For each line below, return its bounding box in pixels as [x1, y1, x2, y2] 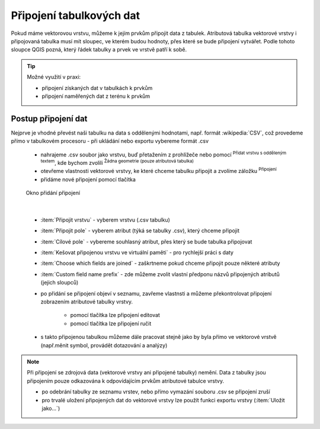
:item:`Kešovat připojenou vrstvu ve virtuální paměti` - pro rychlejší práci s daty [40, 249, 234, 256]
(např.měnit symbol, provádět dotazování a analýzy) [40, 341, 168, 349]
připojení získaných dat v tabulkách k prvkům [41, 84, 153, 91]
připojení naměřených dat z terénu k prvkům [41, 92, 151, 100]
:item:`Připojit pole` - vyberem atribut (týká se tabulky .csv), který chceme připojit [40, 227, 240, 234]
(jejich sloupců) [40, 279, 79, 286]
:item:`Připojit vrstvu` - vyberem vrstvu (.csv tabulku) [40, 216, 170, 223]
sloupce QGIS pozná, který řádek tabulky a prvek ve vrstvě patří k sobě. [11, 46, 187, 53]
